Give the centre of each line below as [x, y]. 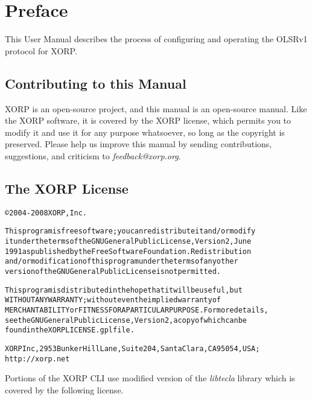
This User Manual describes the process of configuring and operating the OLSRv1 [156, 39]
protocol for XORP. [41, 50]
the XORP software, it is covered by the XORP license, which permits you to [148, 120]
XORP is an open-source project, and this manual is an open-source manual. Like [156, 108]
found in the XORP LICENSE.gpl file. [70, 330]
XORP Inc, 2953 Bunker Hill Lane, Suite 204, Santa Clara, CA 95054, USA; [132, 348]
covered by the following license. [64, 389]
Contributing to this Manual [96, 83]
